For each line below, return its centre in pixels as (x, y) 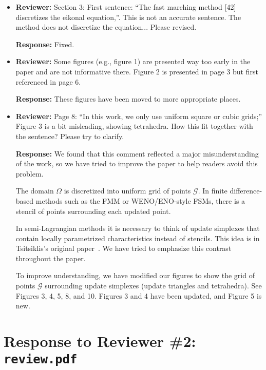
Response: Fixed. (45, 44)
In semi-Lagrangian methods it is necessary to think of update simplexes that (138, 228)
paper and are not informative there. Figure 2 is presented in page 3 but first (137, 71)
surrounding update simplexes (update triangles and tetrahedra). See (153, 286)
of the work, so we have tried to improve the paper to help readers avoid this (137, 163)
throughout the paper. (51, 258)
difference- (246, 191)
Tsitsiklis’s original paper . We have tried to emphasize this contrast (123, 248)
